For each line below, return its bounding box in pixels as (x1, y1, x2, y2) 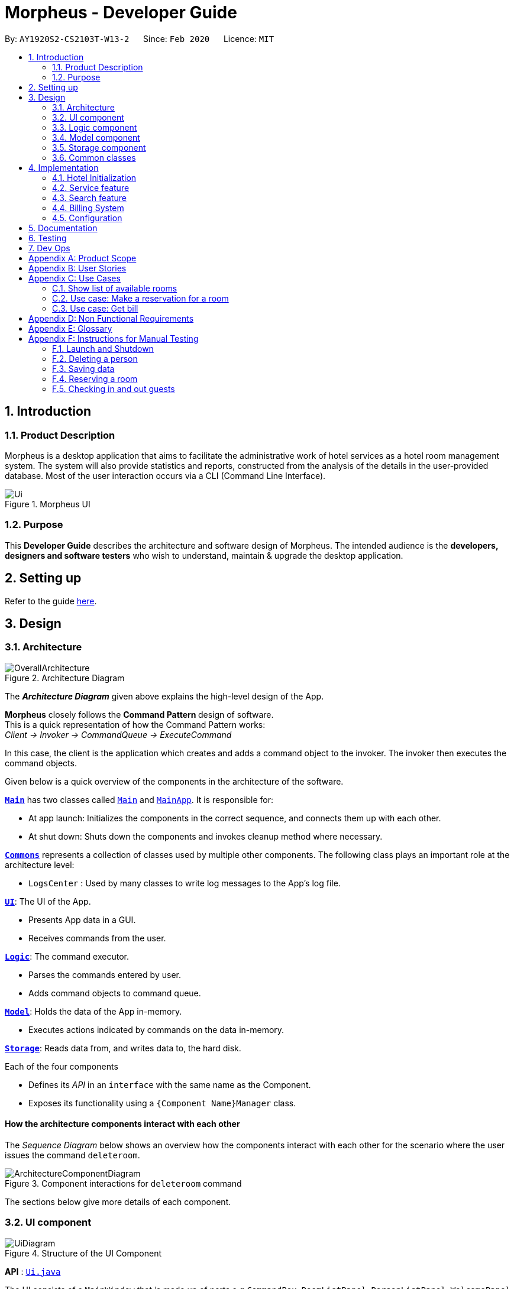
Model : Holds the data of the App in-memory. (5, 1006, 182, 1016)
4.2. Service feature (52, 182, 130, 193)
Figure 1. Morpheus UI (5, 498, 90, 509)
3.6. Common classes (52, 152, 136, 163)
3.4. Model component (52, 132, 140, 142)
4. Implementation (28, 162, 99, 173)
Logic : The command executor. (5, 951, 129, 961)
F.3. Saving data (52, 363, 115, 374)
